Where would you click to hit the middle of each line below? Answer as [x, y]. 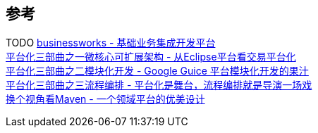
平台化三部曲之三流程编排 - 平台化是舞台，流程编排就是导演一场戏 [159, 85]
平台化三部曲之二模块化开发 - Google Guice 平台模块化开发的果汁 [157, 71]
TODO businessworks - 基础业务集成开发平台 [111, 43]
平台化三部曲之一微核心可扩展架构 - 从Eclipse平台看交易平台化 [151, 57]
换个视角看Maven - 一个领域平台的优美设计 [105, 99]
